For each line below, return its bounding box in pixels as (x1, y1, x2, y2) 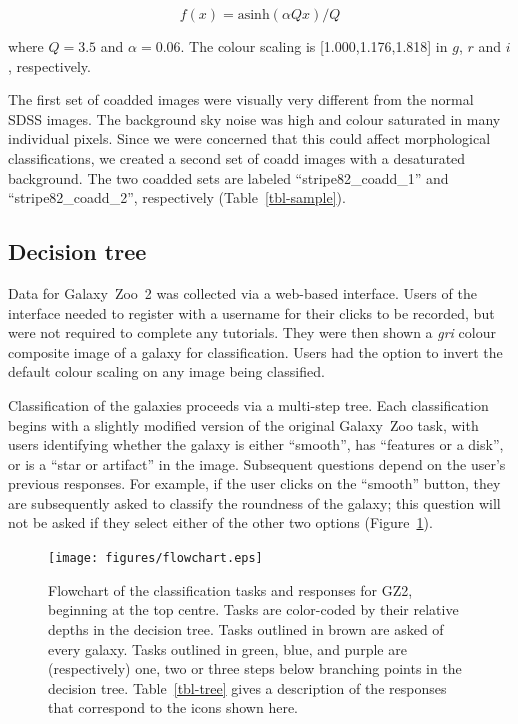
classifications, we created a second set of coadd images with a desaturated (8, 147, 466, 168)
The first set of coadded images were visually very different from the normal (8, 89, 474, 110)
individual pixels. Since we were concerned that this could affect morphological (8, 128, 491, 149)
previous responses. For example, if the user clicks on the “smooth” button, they (8, 473, 501, 494)
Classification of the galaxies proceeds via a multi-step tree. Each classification (8, 394, 489, 415)
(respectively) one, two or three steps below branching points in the (48, 658, 462, 679)
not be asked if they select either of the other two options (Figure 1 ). (8, 512, 433, 533)
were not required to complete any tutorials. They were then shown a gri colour (8, 322, 496, 343)
